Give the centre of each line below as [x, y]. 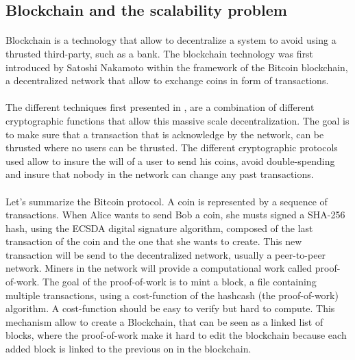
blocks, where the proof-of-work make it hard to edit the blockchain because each [176, 335]
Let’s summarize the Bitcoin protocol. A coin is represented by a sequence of [167, 201]
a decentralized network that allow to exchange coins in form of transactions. [167, 80]
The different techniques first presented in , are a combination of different [160, 107]
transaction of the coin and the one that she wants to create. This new [154, 241]
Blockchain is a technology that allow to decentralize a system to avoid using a [171, 40]
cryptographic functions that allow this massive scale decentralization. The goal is [177, 120]
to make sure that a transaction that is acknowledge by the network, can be [165, 134]
